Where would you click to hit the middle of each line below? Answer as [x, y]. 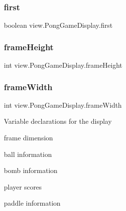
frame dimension [28, 138]
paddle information [32, 203]
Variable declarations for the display [58, 121]
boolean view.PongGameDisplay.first [58, 25]
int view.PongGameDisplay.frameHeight [63, 65]
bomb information [31, 170]
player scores [23, 186]
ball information [28, 154]
